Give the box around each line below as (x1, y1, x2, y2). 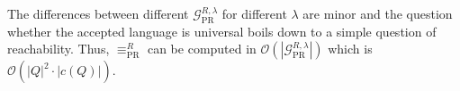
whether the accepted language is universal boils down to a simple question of (7, 21, 437, 40)
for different (221, 4, 287, 22)
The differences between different (7, 4, 189, 22)
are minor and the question (302, 4, 453, 22)
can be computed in (147, 39, 257, 58)
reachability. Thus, (7, 39, 110, 58)
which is (328, 39, 373, 58)
